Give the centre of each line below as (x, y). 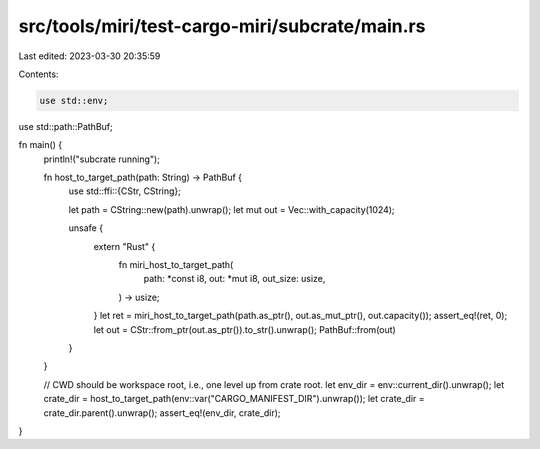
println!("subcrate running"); (101, 159)
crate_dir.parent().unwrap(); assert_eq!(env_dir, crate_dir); (162, 412)
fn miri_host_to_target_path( (176, 265)
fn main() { (40, 145)
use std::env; (74, 100)
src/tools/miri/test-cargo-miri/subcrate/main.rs (222, 26)
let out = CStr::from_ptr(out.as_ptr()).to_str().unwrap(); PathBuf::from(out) (245, 329)
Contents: (38, 74)
